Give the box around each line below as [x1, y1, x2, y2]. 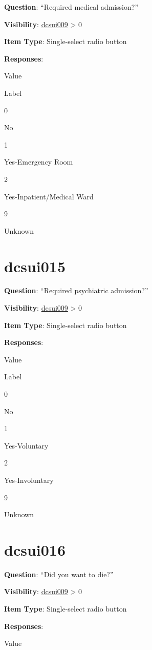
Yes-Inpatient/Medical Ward [4, 191, 94, 201]
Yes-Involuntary [4, 474, 54, 485]
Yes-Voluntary [4, 440, 49, 451]
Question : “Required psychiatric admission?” [4, 285, 148, 296]
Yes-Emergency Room [4, 156, 73, 167]
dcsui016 [4, 539, 66, 560]
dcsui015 [4, 255, 66, 276]
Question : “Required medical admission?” [4, 2, 138, 12]
